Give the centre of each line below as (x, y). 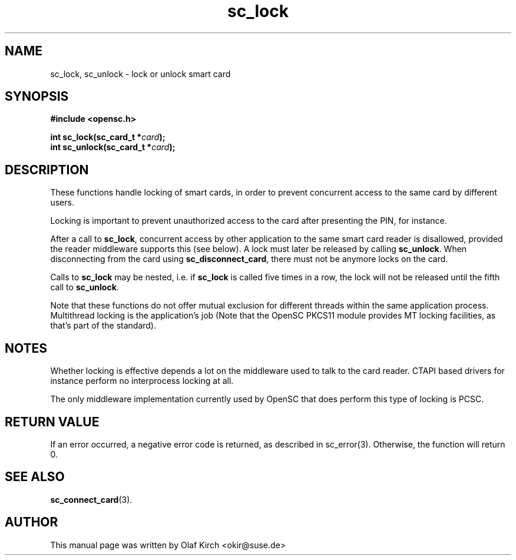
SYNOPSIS (37, 97)
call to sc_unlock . (85, 287)
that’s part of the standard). (103, 326)
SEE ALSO (35, 477)
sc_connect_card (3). (91, 499)
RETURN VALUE (52, 422)
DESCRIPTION (47, 170)
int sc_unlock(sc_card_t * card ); (113, 147)
